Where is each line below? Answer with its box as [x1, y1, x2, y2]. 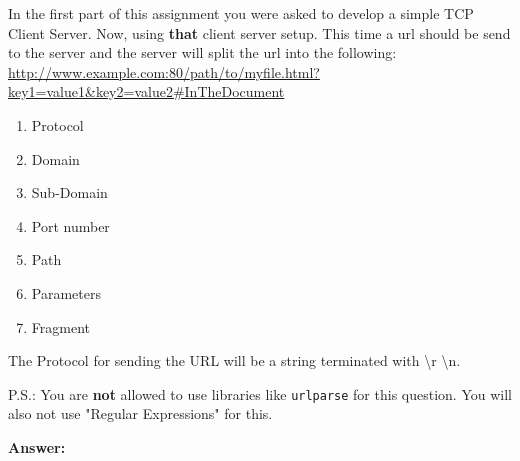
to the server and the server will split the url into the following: [8, 42, 397, 63]
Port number [31, 215, 110, 236]
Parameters [31, 282, 101, 303]
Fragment [31, 316, 90, 337]
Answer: [8, 436, 66, 457]
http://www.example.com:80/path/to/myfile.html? [8, 61, 320, 82]
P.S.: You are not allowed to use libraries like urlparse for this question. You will [8, 383, 512, 404]
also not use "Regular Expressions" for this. [8, 403, 273, 424]
